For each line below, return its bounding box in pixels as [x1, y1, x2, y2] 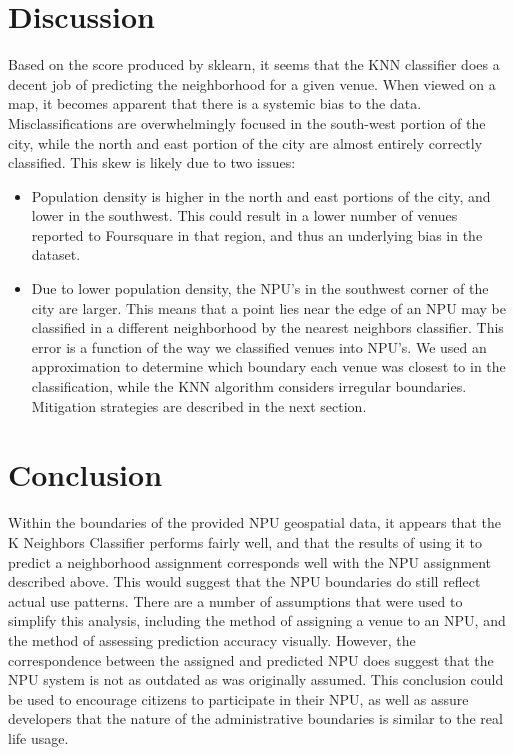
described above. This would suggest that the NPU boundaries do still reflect [8, 571, 481, 592]
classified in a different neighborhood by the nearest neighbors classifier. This [31, 317, 504, 338]
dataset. [31, 244, 81, 265]
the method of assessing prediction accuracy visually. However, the [8, 629, 416, 650]
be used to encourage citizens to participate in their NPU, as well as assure [8, 688, 469, 709]
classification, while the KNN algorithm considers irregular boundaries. [31, 376, 467, 397]
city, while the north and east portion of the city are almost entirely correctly [8, 132, 483, 153]
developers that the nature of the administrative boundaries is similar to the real [8, 708, 503, 729]
